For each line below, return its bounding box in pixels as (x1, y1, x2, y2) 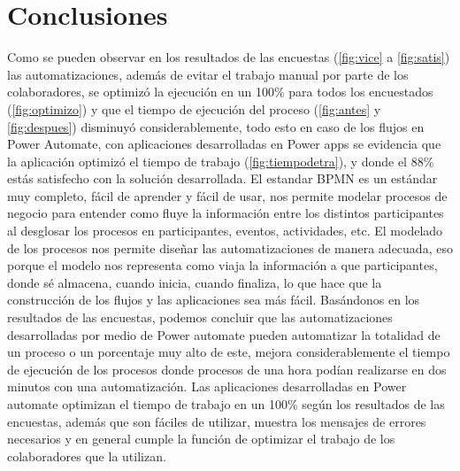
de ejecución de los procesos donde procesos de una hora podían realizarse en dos (7, 359, 447, 378)
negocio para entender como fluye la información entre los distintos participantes (7, 204, 444, 222)
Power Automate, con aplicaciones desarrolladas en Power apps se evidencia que (7, 135, 441, 153)
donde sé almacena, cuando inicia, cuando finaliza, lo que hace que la (7, 273, 382, 291)
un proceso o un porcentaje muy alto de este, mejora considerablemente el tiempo (7, 343, 450, 361)
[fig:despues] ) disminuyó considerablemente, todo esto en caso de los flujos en (7, 117, 425, 135)
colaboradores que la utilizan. (7, 446, 166, 465)
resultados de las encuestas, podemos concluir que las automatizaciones (7, 308, 393, 327)
